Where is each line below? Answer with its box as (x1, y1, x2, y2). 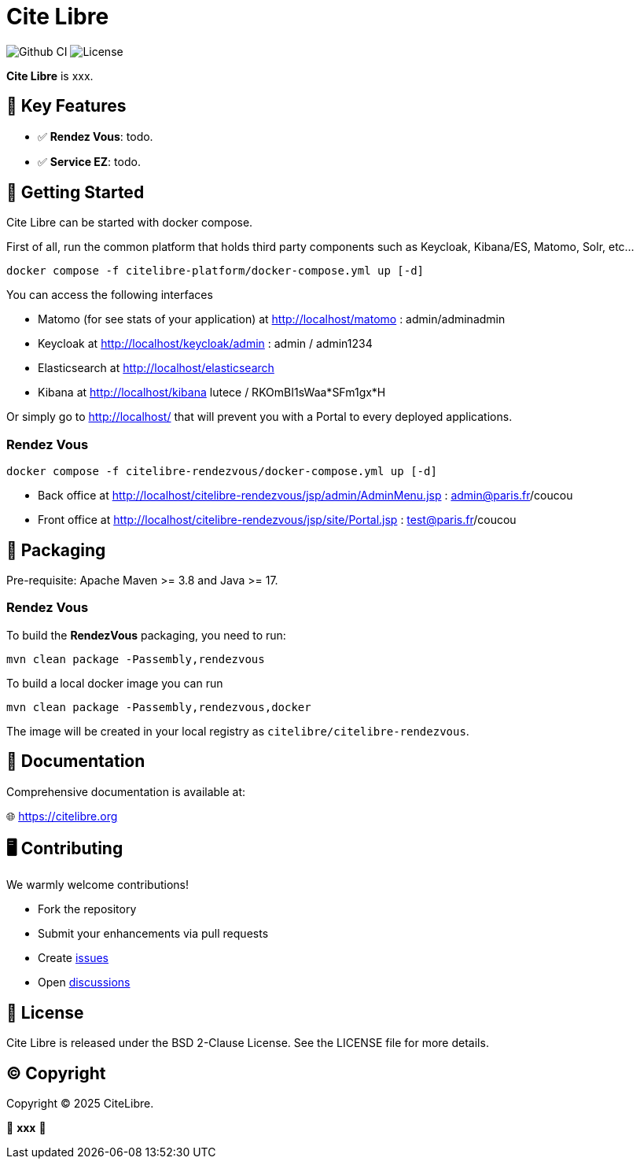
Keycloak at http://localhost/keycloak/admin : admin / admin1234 (38, 337, 373, 351)
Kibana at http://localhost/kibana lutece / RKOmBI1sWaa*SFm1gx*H (38, 385, 386, 400)
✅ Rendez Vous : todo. (38, 129, 153, 143)
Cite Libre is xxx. (6, 68, 94, 83)
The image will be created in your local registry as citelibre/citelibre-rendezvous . (6, 724, 469, 738)
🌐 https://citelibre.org (6, 809, 118, 823)
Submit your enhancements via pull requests (38, 927, 269, 941)
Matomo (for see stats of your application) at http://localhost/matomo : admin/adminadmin (38, 312, 506, 326)
